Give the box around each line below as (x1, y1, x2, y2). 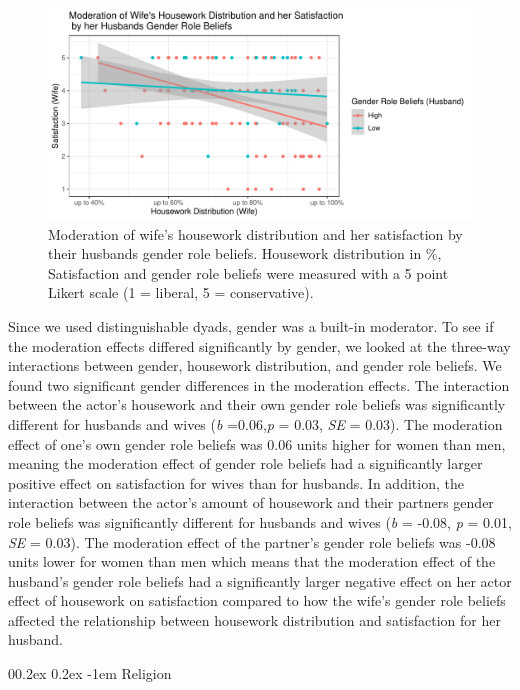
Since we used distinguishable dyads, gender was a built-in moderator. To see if (8, 315, 494, 336)
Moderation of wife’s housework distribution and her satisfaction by (48, 223, 463, 244)
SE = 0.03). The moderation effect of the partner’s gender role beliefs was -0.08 (8, 531, 496, 552)
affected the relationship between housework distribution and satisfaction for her (8, 609, 501, 630)
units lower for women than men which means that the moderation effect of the (8, 551, 496, 572)
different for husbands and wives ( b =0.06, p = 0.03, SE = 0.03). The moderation (8, 413, 503, 434)
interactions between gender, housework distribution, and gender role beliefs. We (8, 355, 502, 376)
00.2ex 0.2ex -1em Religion (8, 663, 172, 684)
